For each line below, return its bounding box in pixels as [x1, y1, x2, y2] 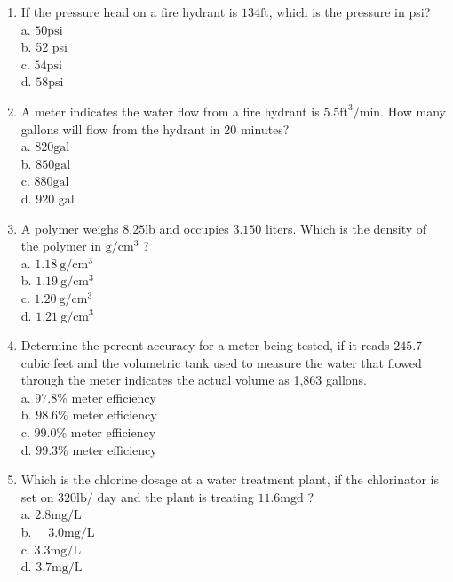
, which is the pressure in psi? [268, 3, 431, 20]
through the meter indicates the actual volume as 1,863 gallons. [20, 371, 367, 389]
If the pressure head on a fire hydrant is [20, 3, 238, 20]
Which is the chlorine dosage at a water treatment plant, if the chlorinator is [20, 470, 439, 489]
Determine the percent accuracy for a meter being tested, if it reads [20, 336, 390, 355]
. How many [380, 101, 446, 120]
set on [20, 487, 54, 506]
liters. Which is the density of [265, 219, 427, 237]
